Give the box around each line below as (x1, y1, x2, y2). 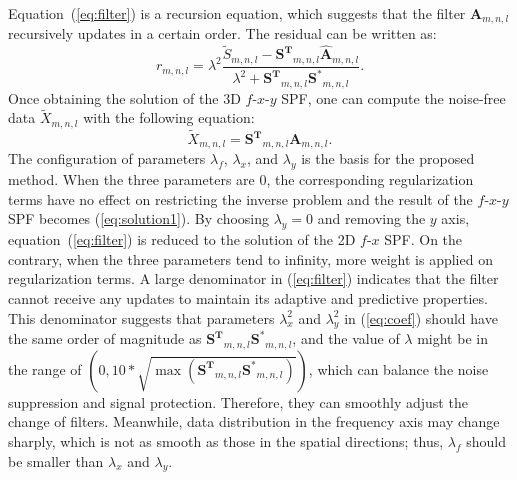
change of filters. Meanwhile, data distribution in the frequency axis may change (8, 411, 500, 432)
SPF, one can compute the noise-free (281, 87, 506, 108)
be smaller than (8, 450, 104, 471)
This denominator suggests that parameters (8, 307, 275, 328)
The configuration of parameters (8, 148, 206, 169)
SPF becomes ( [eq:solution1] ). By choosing (8, 208, 270, 229)
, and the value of (292, 328, 400, 349)
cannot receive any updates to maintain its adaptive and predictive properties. (8, 288, 488, 309)
